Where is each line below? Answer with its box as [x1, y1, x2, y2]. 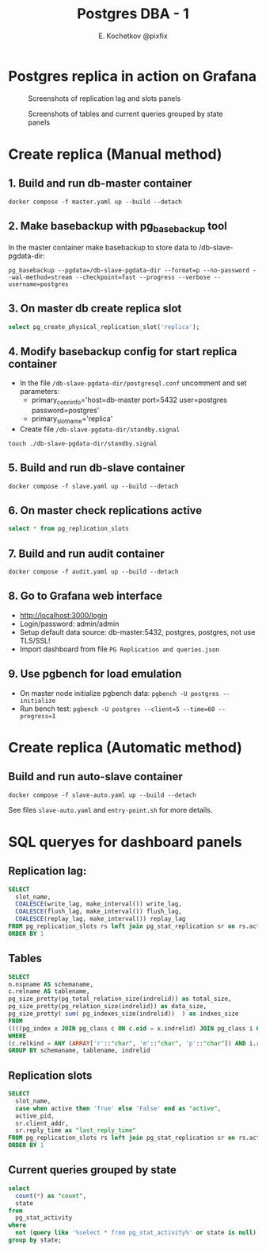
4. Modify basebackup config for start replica [8, 345, 237, 358]
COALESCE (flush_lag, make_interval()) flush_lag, [15, 907, 182, 916]
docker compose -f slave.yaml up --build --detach [8, 482, 179, 490]
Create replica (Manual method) [8, 145, 222, 163]
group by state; [8, 1236, 62, 1244]
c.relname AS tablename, [8, 987, 90, 995]
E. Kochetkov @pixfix [98, 31, 168, 41]
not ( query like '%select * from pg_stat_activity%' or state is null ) [15, 1229, 257, 1237]
